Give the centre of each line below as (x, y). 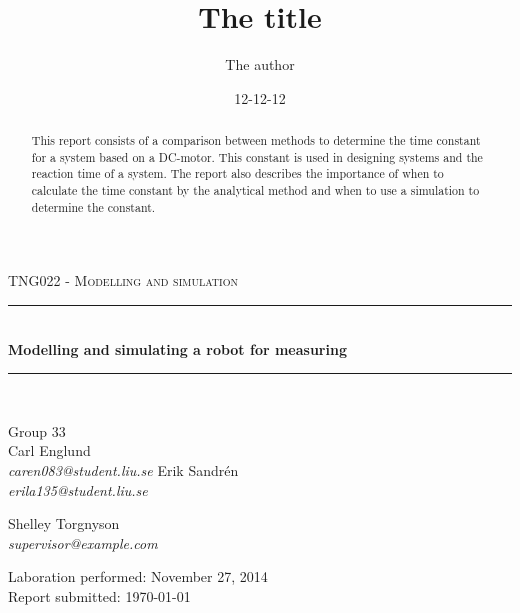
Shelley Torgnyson (64, 523)
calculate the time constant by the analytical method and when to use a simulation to (255, 190)
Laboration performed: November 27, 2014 (138, 576)
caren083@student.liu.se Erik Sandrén (123, 469)
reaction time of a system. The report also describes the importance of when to (237, 173)
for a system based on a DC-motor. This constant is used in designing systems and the (257, 156)
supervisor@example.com (83, 542)
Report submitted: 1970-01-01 (99, 595)
